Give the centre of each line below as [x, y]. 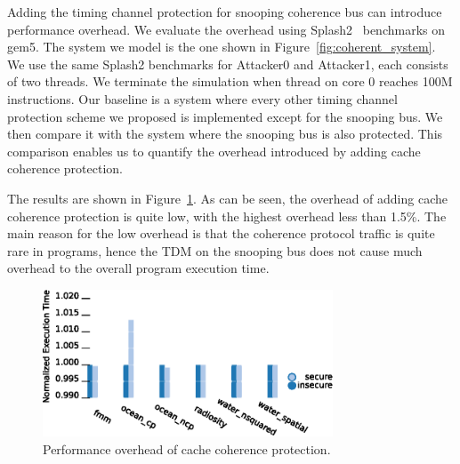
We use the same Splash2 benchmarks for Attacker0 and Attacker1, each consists [228, 64]
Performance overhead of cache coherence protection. [187, 448]
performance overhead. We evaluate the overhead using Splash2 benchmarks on [226, 29]
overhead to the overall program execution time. [138, 268]
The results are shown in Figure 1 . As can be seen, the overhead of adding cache [227, 198]
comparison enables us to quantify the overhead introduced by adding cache [214, 151]
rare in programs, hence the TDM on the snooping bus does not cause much [215, 250]
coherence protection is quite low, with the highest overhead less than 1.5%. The [227, 216]
